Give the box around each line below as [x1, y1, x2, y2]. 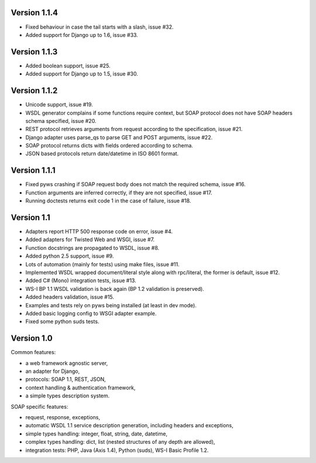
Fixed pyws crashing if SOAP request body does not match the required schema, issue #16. [25, 181, 246, 188]
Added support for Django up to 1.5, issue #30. [25, 70, 139, 77]
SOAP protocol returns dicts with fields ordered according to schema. [25, 142, 193, 149]
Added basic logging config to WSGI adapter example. [25, 310, 157, 317]
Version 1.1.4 [11, 8, 59, 18]
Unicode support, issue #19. [25, 101, 93, 108]
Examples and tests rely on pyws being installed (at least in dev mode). [25, 301, 197, 308]
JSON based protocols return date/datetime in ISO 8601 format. [25, 150, 179, 157]
